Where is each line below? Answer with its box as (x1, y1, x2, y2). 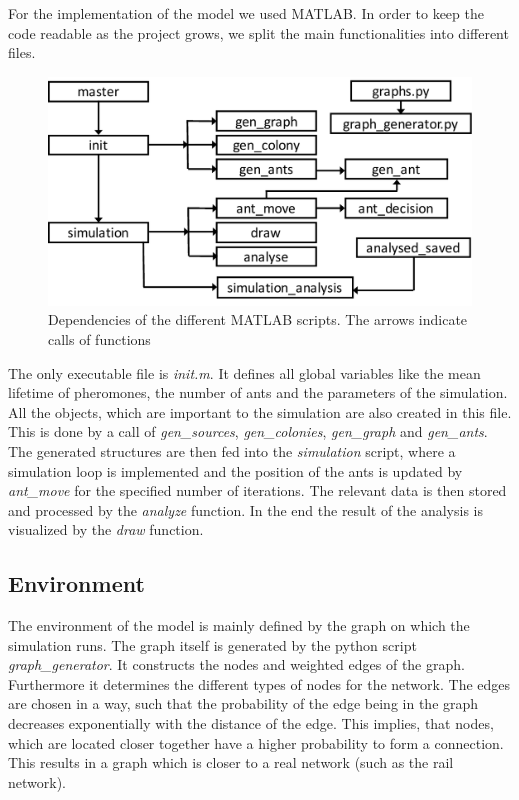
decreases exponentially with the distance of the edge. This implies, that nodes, (8, 713, 494, 734)
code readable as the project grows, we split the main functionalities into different (8, 22, 509, 43)
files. (8, 42, 36, 63)
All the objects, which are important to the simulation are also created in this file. (8, 401, 512, 422)
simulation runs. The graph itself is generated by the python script (8, 634, 417, 655)
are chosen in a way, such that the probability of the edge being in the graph (8, 693, 479, 714)
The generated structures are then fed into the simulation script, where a (8, 440, 456, 461)
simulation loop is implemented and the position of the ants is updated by (8, 460, 463, 481)
